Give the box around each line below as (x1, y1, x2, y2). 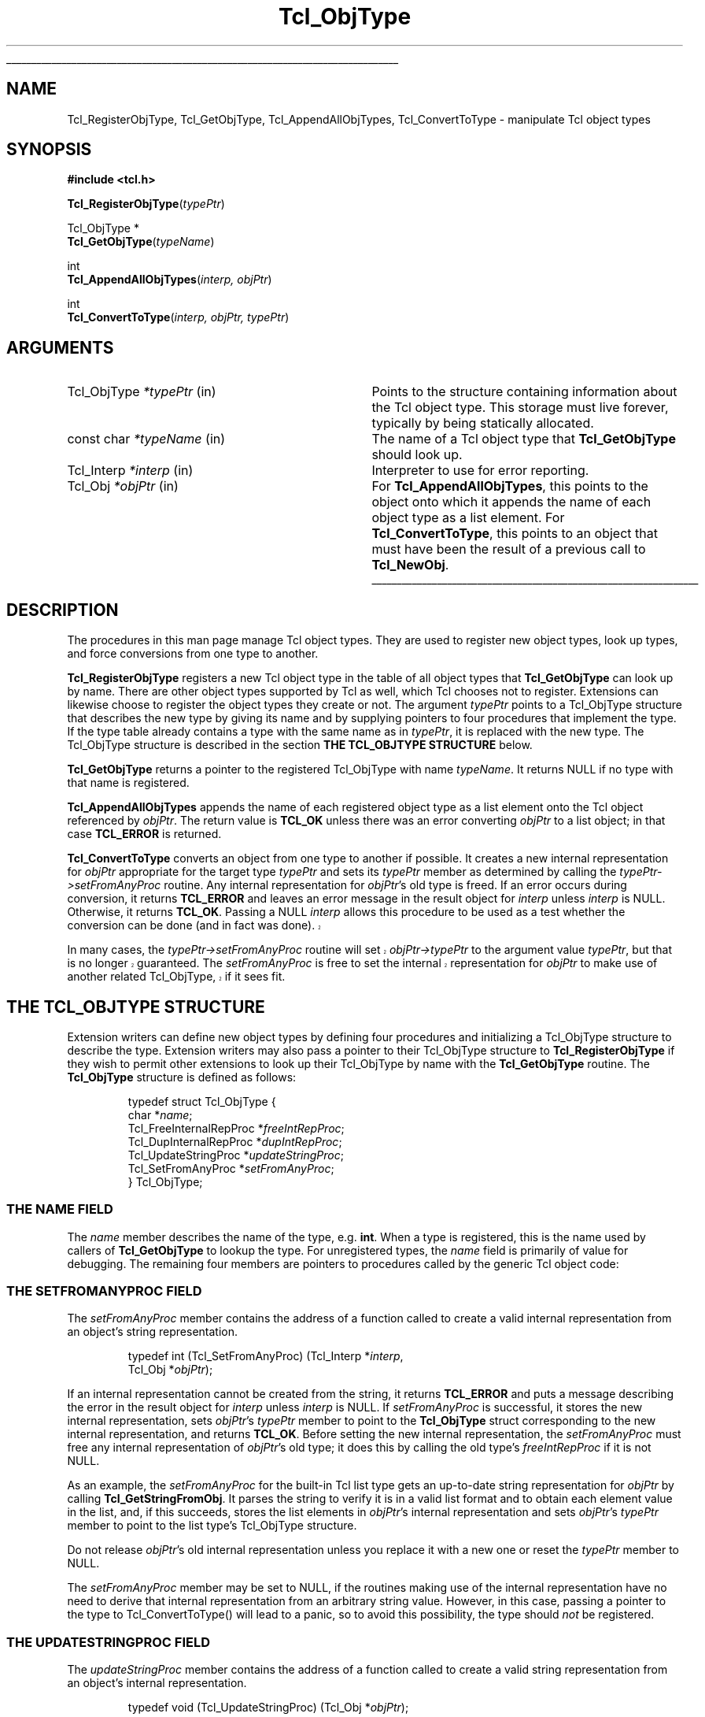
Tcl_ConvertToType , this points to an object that (371, 525, 658, 542)
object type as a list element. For (371, 510, 565, 526)
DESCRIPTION (6, 599, 119, 620)
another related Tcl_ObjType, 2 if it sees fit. (67, 970, 286, 984)
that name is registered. (67, 776, 190, 790)
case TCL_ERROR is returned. (67, 827, 222, 841)
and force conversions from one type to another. (67, 647, 319, 661)
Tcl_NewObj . (371, 557, 449, 573)
